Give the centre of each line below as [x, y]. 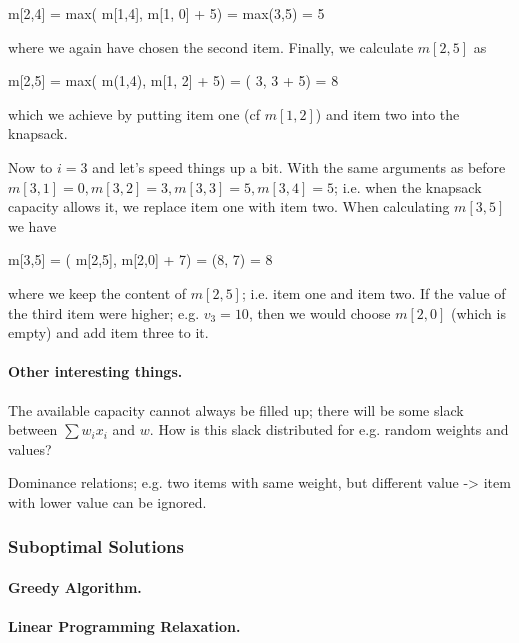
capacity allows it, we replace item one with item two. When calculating [229, 206]
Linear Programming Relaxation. [124, 626]
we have [32, 225]
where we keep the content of [97, 292]
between [33, 429]
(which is [478, 312]
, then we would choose [319, 312]
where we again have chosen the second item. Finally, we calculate [211, 46]
